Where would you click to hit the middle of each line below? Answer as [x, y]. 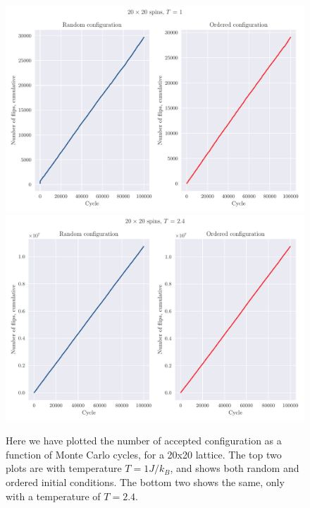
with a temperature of [53, 496]
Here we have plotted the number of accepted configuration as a [144, 441]
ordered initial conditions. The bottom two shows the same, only [145, 482]
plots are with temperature [64, 468]
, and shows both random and [235, 468]
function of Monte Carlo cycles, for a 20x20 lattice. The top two [144, 454]
